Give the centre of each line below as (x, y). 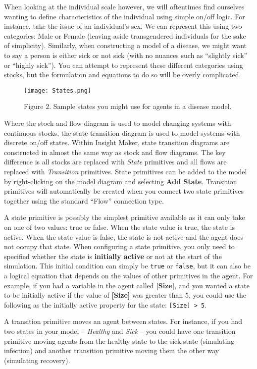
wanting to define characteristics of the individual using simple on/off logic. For (125, 16)
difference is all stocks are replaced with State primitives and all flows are (115, 162)
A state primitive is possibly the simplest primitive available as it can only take (125, 217)
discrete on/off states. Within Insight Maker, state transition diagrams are (117, 142)
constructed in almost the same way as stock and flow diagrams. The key (115, 152)
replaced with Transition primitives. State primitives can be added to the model (126, 171)
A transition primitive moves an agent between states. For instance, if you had (123, 321)
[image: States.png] (58, 90)
